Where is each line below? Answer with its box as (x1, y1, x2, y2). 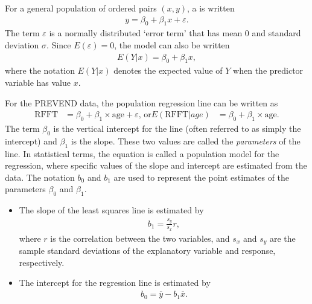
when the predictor (233, 64, 304, 77)
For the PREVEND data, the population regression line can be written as (5, 96, 278, 109)
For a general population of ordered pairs (5, 2, 157, 14)
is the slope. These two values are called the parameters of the (71, 134, 301, 147)
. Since (46, 39, 71, 51)
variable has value (5, 76, 71, 89)
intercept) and (5, 134, 57, 147)
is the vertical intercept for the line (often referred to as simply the (53, 122, 301, 135)
